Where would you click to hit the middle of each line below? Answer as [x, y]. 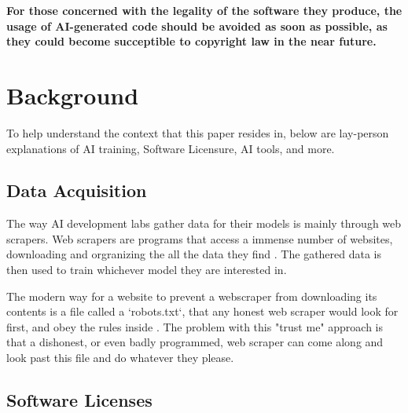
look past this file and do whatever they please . [120, 358]
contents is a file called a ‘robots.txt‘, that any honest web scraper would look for [202, 311]
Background [73, 95]
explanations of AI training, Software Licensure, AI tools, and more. [171, 148]
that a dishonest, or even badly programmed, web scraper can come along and [195, 342]
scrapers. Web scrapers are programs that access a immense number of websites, [200, 238]
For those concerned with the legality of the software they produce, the [204, 10]
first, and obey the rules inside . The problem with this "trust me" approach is [195, 326]
